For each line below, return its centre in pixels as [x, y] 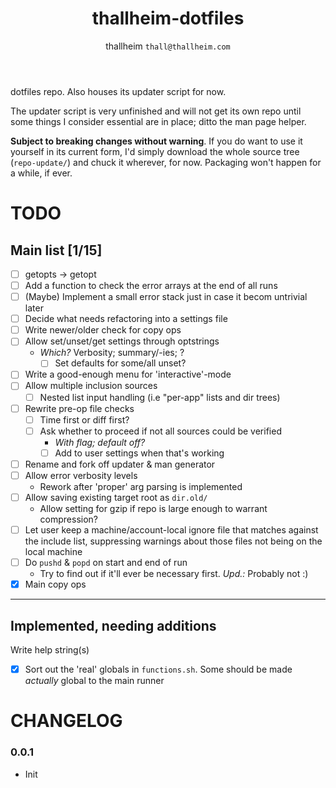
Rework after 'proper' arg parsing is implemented [141, 486]
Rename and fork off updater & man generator [120, 464]
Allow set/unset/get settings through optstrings [122, 341]
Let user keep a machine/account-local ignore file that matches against [171, 530]
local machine [53, 552]
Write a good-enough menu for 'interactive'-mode [128, 374]
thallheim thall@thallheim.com [168, 46]
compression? [69, 519]
